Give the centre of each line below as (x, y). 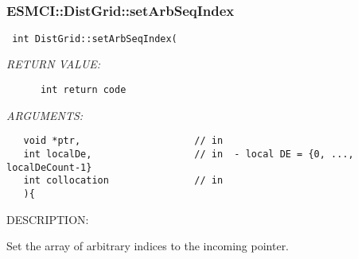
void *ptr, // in (123, 141)
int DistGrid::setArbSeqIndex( (95, 39)
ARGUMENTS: (45, 115)
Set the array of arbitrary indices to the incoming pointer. (148, 246)
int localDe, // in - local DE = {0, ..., (189, 154)
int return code (83, 90)
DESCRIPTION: (48, 219)
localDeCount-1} (49, 167)
